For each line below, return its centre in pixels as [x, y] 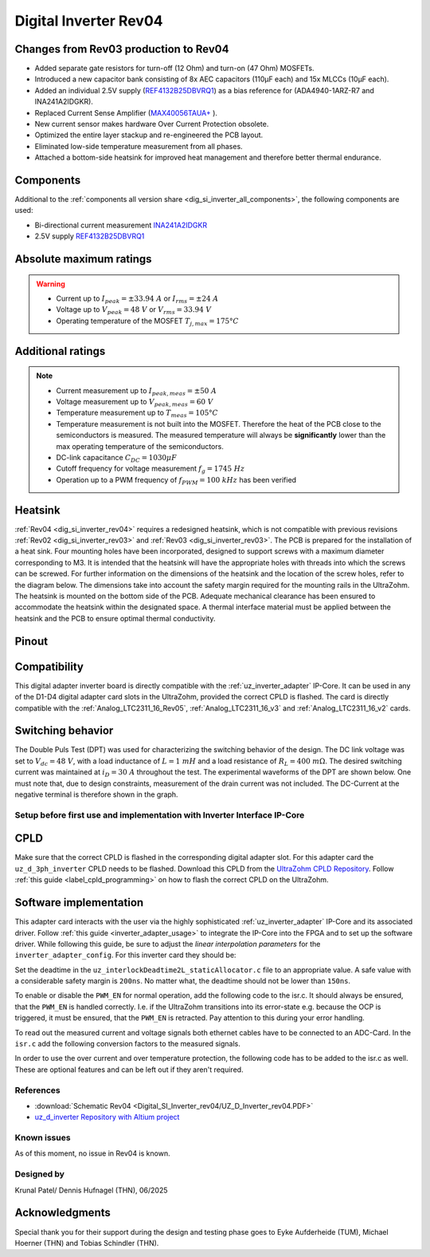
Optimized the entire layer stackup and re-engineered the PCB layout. [149, 135]
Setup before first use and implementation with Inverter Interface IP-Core [160, 815]
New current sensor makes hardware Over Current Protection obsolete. [152, 124]
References [37, 1090]
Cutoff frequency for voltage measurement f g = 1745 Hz [150, 469]
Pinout [31, 641]
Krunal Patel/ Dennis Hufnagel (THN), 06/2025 [91, 1190]
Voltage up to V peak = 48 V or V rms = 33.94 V [134, 311]
